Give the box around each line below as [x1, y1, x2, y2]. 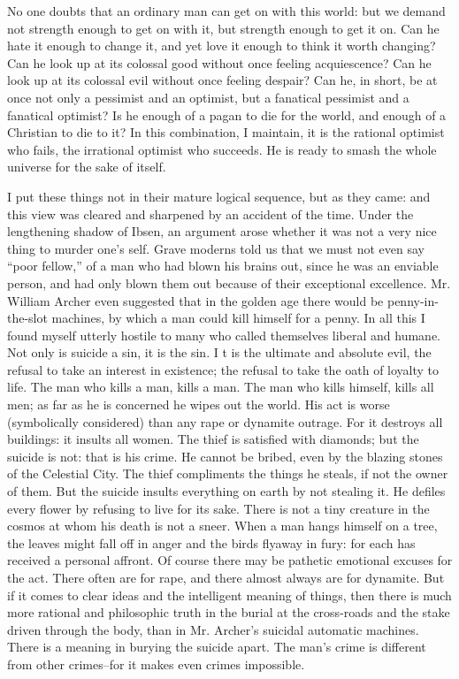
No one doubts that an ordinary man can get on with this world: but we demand [7, 2, 446, 19]
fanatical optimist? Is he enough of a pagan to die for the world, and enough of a [7, 105, 447, 124]
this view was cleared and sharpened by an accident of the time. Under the [7, 204, 414, 223]
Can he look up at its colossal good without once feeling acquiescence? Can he [7, 53, 432, 72]
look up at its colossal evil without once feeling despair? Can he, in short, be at [7, 71, 438, 89]
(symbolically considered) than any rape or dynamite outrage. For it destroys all [7, 412, 443, 431]
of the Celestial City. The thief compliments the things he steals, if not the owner [7, 464, 448, 483]
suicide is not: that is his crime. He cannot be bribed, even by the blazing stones [7, 446, 443, 465]
